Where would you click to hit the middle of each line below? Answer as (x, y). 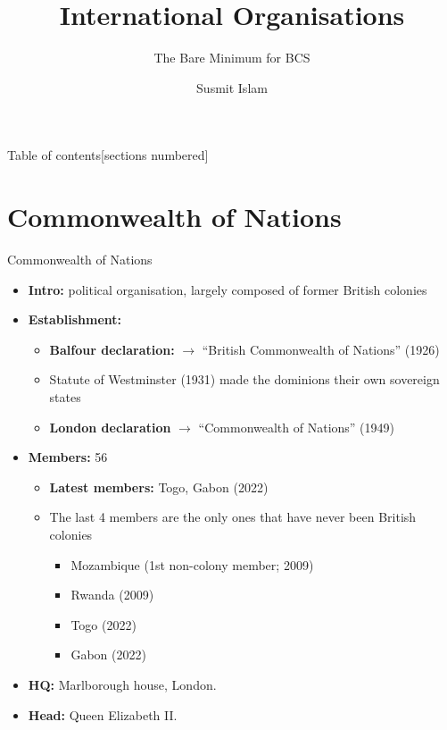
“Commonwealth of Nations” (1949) (297, 427)
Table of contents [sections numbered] (108, 155)
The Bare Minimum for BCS (232, 58)
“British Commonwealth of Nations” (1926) (321, 349)
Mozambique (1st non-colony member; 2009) (192, 564)
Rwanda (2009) (112, 595)
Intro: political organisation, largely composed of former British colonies (228, 289)
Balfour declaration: (112, 349)
